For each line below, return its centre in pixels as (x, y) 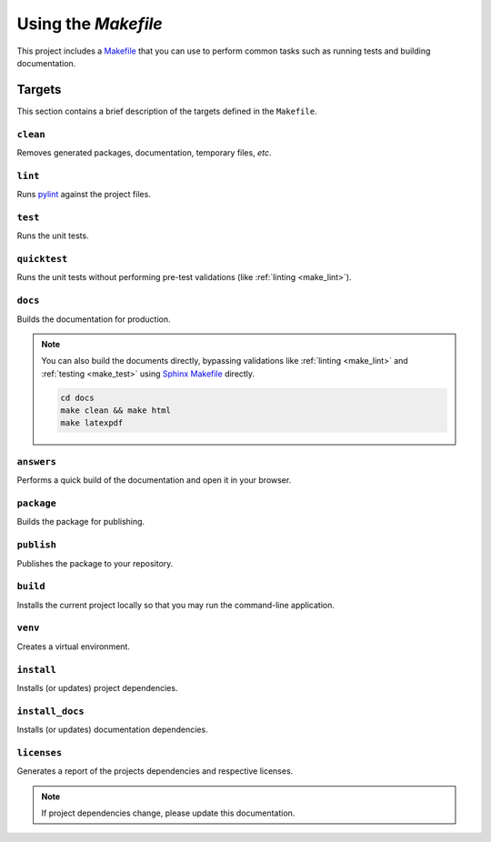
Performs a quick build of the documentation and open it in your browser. (154, 480)
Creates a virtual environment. (74, 647)
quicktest (42, 259)
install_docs (51, 711)
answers (36, 461)
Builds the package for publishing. (81, 522)
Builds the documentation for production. (94, 319)
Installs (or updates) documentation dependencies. (112, 730)
